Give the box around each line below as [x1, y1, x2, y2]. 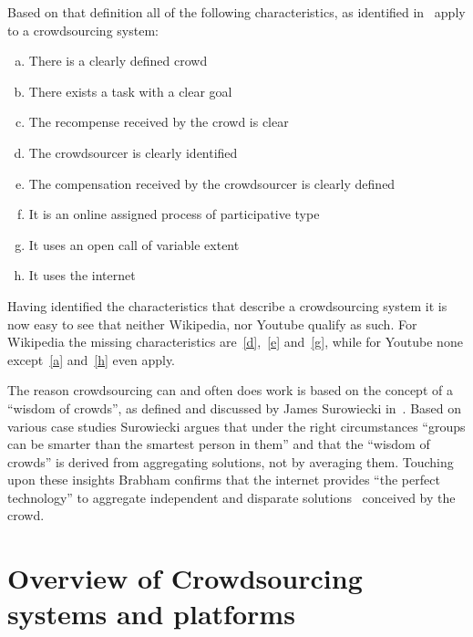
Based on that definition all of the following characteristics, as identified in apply [7, 3, 466, 21]
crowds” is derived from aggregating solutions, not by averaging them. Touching [7, 452, 454, 471]
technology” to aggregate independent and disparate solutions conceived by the [7, 487, 456, 506]
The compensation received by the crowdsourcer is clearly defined [28, 173, 396, 193]
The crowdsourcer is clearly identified [28, 142, 238, 162]
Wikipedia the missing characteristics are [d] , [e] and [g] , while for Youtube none [7, 332, 463, 351]
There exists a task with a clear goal [28, 81, 232, 100]
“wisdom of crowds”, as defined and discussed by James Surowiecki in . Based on [7, 398, 462, 417]
